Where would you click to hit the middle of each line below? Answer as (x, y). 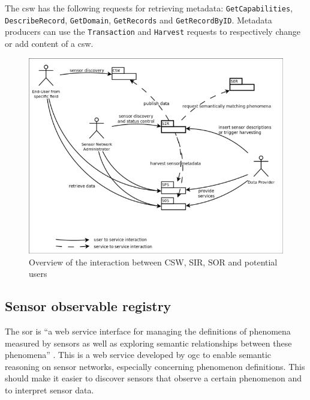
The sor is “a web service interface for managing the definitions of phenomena (148, 331)
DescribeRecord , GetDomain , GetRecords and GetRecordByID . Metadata (139, 20)
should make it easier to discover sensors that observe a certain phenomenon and (153, 378)
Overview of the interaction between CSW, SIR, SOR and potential (153, 262)
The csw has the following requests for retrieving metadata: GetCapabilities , (149, 8)
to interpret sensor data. (49, 389)
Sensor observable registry (88, 306)
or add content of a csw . (49, 43)
